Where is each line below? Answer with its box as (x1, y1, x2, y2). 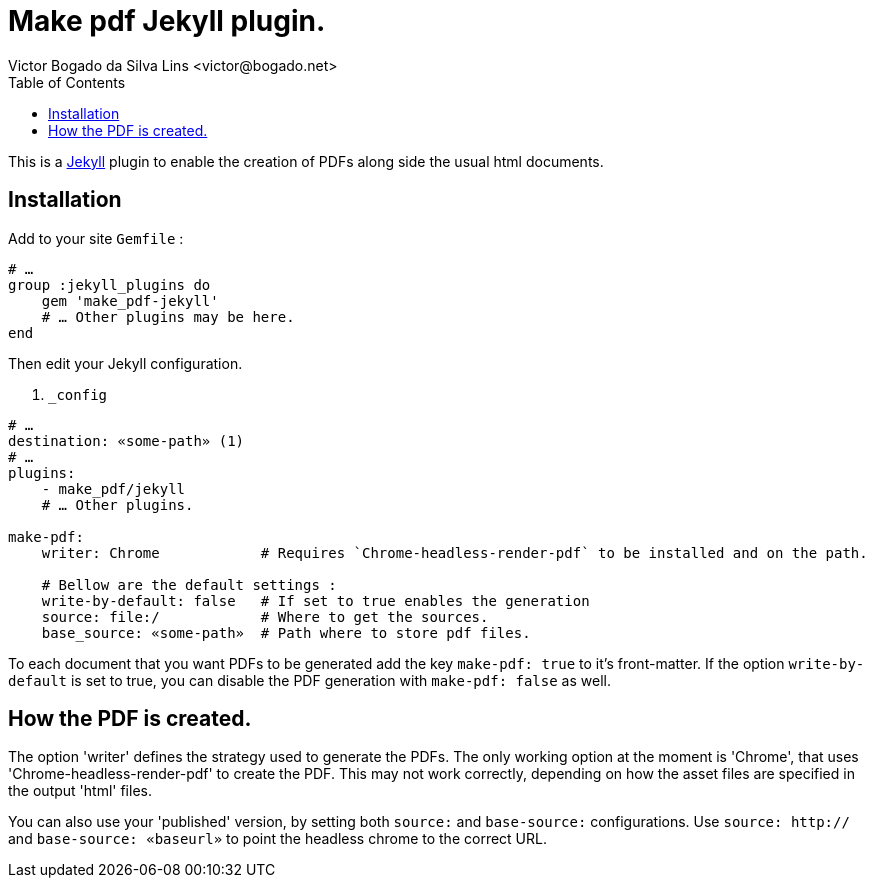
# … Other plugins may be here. (41, 308, 295, 325)
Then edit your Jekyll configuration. (8, 354, 243, 372)
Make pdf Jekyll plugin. (8, 4, 326, 38)
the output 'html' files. (8, 782, 152, 800)
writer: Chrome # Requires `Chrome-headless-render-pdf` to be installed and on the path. (41, 544, 868, 561)
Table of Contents (8, 73, 126, 91)
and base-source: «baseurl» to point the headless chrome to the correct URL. (8, 830, 547, 848)
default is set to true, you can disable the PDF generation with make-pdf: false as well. (8, 671, 611, 689)
